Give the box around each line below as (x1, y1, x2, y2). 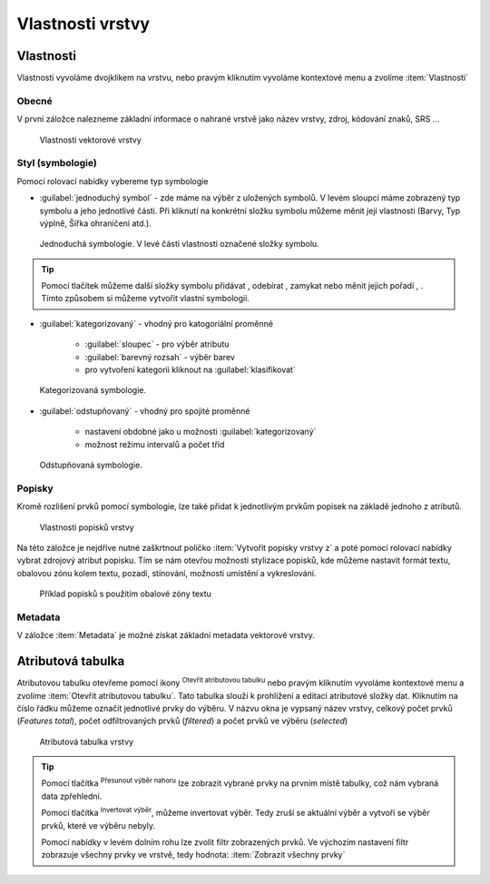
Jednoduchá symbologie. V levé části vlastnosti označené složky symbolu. (39, 239, 319, 250)
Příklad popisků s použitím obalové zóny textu (39, 588, 212, 599)
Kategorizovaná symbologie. (39, 385, 147, 396)
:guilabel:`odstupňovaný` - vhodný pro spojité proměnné (39, 405, 250, 417)
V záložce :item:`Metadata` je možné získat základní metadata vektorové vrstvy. (16, 630, 315, 641)
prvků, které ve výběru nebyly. (41, 820, 156, 830)
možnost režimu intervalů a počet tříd (84, 438, 225, 449)
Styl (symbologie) (16, 157, 97, 170)
